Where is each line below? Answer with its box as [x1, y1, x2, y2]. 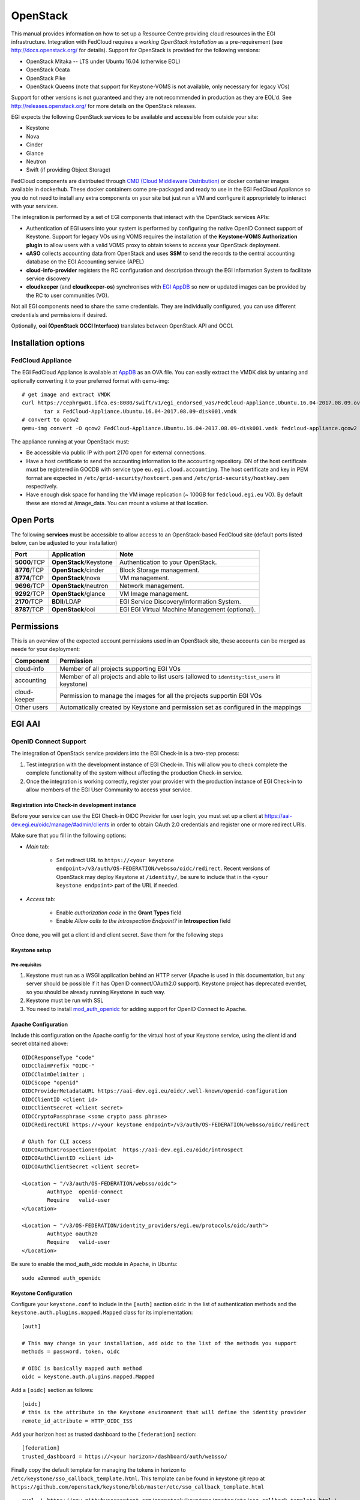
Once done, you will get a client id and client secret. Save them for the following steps [11, 931, 224, 938]
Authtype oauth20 [47, 1230, 98, 1237]
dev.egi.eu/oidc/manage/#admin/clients [11, 821, 110, 828]
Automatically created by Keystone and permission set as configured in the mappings [59, 703, 301, 711]
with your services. [11, 202, 59, 209]
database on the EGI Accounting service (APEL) [26, 258, 145, 265]
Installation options [11, 338, 85, 348]
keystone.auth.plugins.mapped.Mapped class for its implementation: [11, 1309, 193, 1316]
